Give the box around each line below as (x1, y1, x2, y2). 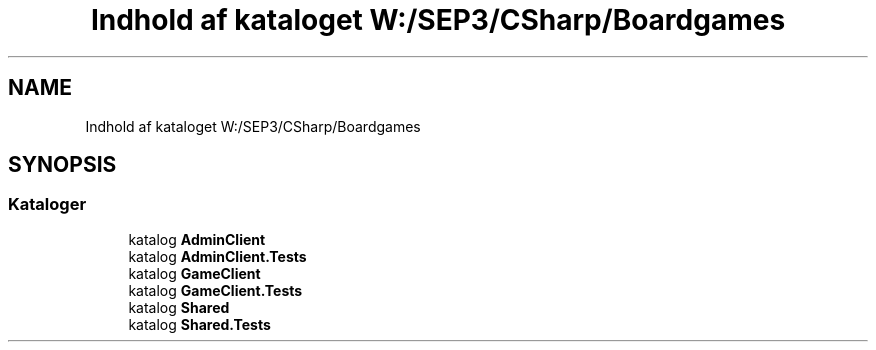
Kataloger (8, 194, 87, 215)
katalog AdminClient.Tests (128, 247, 307, 265)
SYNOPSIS (8, 152, 117, 178)
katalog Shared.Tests (128, 315, 271, 333)
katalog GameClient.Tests (128, 281, 303, 299)
